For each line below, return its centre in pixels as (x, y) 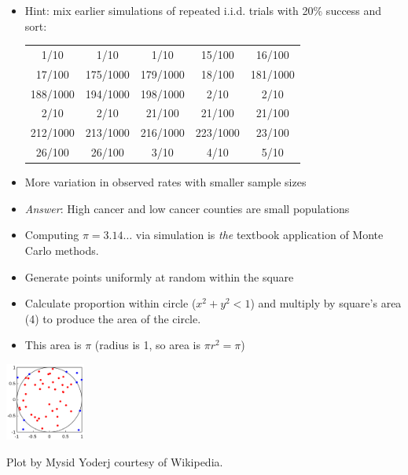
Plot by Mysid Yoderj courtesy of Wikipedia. (115, 461)
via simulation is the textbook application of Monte (259, 235)
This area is (53, 345)
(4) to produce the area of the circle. (113, 318)
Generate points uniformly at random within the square (159, 276)
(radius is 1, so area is (147, 345)
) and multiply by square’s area (326, 303)
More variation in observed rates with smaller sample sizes (165, 182)
